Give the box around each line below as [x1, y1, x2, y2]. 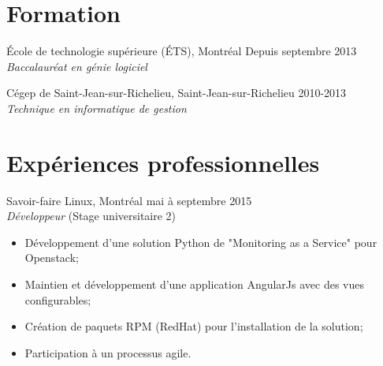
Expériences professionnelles [6, 146, 320, 178]
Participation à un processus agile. [24, 344, 191, 360]
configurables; [24, 291, 91, 308]
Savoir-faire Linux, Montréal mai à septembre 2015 [6, 192, 252, 208]
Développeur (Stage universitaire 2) [6, 207, 177, 224]
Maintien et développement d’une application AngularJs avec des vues [24, 276, 364, 292]
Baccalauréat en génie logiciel [6, 58, 147, 74]
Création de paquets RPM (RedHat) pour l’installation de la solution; [24, 318, 363, 334]
